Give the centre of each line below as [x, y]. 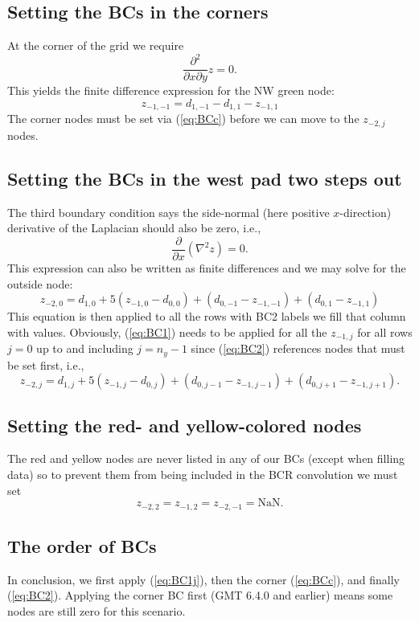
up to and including [85, 348]
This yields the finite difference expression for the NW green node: [171, 90]
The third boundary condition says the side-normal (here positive [168, 212]
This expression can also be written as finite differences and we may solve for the [207, 267]
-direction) [366, 212]
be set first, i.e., [46, 364]
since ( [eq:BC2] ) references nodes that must [298, 348]
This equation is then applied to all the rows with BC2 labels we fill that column [207, 316]
